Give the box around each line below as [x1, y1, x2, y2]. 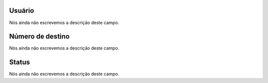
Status [9, 58, 30, 66]
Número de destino [9, 32, 70, 41]
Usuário [9, 6, 34, 15]
